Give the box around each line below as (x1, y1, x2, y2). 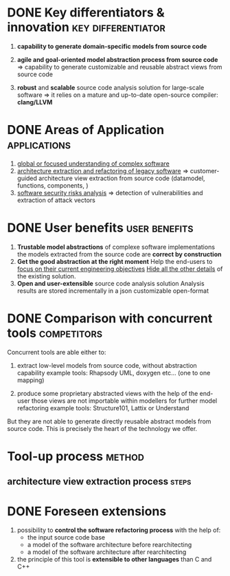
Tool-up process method (7, 448, 144, 464)
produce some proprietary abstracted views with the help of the (16, 389, 198, 397)
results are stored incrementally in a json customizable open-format (16, 287, 209, 295)
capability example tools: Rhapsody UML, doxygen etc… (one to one (16, 368, 211, 377)
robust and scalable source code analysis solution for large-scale (16, 83, 205, 91)
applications (7, 137, 71, 153)
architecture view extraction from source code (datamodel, (38, 174, 205, 182)
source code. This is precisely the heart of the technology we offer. (7, 424, 198, 432)
